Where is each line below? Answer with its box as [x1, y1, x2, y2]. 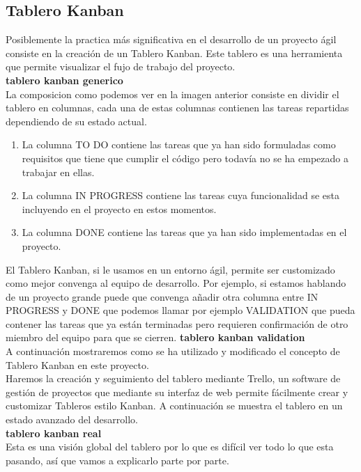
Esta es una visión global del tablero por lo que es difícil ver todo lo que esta [6, 439, 334, 454]
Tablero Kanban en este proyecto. [6, 357, 149, 372]
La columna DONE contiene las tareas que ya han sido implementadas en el [22, 225, 347, 239]
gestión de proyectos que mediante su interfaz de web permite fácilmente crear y [6, 384, 348, 399]
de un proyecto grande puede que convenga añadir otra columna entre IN [6, 289, 318, 304]
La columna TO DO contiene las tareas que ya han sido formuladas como [22, 137, 336, 152]
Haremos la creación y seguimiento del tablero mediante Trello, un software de [6, 371, 341, 386]
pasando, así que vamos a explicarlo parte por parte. [6, 453, 229, 467]
